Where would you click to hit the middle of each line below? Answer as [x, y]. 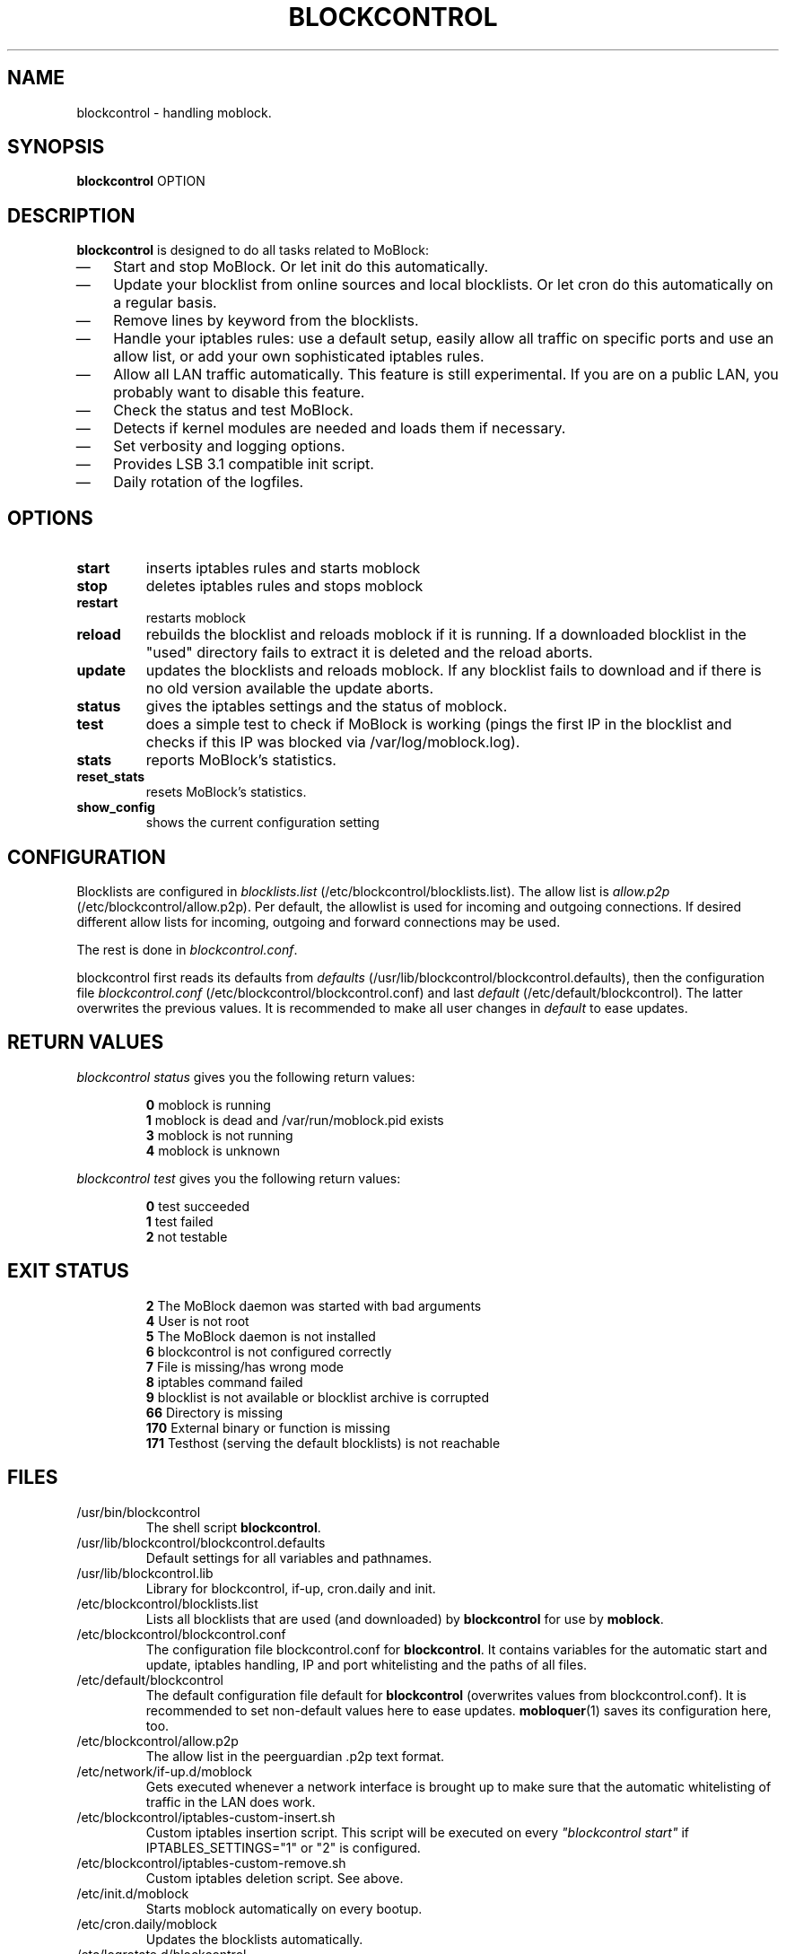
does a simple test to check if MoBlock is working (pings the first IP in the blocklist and [439, 724]
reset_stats [111, 777]
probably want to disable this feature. [239, 393]
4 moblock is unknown [213, 1150]
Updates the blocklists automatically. [254, 1939]
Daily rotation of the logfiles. [209, 482]
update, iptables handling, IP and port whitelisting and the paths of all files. [367, 1664]
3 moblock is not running [219, 1135]
